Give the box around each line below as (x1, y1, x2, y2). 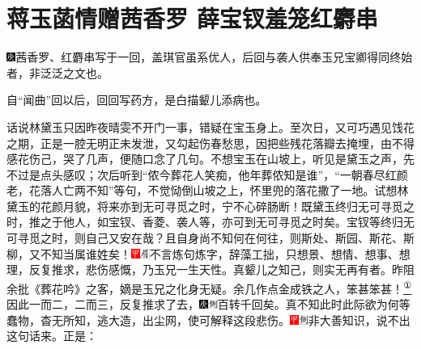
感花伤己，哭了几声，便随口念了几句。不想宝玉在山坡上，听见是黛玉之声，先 (6, 150, 415, 167)
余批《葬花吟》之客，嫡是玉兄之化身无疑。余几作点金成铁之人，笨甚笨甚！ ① (6, 277, 412, 296)
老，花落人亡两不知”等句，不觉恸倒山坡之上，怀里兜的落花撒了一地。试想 (6, 182, 398, 199)
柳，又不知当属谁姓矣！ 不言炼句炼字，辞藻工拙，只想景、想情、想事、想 (6, 245, 410, 262)
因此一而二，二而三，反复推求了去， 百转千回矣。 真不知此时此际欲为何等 (6, 296, 410, 313)
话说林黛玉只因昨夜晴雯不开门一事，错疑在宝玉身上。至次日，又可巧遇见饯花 (6, 118, 415, 135)
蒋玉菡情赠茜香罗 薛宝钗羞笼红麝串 (6, 2, 378, 35)
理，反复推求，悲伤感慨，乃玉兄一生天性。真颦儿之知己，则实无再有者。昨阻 (6, 261, 415, 278)
